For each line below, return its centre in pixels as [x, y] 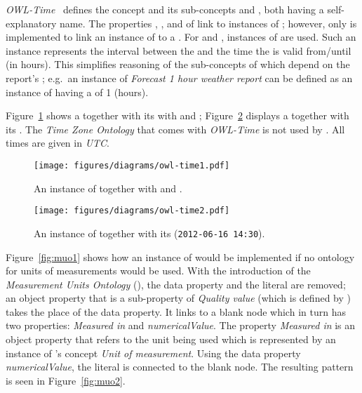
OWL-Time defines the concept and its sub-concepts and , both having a [165, 9]
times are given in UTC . [58, 143]
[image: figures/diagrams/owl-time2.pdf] [132, 211]
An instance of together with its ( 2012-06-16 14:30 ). [149, 233]
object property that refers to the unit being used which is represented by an [171, 339]
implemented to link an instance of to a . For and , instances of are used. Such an [181, 37]
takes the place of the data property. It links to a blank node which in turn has [176, 311]
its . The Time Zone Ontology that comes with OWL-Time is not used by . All [175, 129]
